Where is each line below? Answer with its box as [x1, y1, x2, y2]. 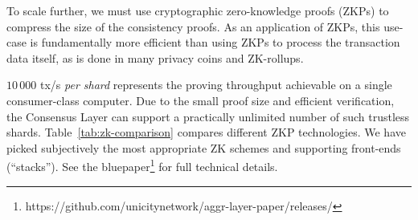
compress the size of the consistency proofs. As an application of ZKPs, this [6, 18, 380, 35]
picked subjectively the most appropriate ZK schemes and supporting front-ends [6, 139, 401, 156]
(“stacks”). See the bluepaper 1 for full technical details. [6, 156, 278, 174]
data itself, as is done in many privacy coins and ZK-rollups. [6, 49, 304, 66]
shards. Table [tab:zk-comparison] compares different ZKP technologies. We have [6, 124, 406, 141]
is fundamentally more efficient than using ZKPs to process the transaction [30, 34, 400, 51]
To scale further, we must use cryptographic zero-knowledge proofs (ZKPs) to [6, 2, 389, 18]
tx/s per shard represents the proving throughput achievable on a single [39, 76, 392, 93]
